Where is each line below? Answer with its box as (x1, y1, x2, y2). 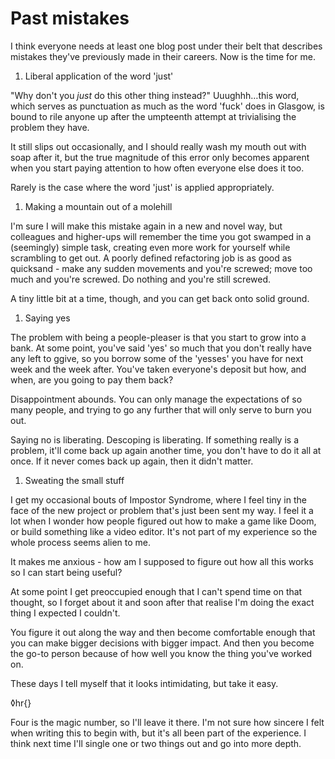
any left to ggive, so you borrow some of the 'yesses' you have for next (10, 352, 304, 364)
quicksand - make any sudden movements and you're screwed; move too (10, 262, 313, 274)
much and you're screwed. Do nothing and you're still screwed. (10, 273, 272, 285)
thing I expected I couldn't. (10, 607, 121, 619)
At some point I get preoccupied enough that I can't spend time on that (10, 585, 303, 597)
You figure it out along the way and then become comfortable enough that (10, 626, 316, 638)
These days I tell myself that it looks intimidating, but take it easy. (10, 677, 279, 689)
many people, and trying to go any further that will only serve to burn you (10, 403, 312, 416)
